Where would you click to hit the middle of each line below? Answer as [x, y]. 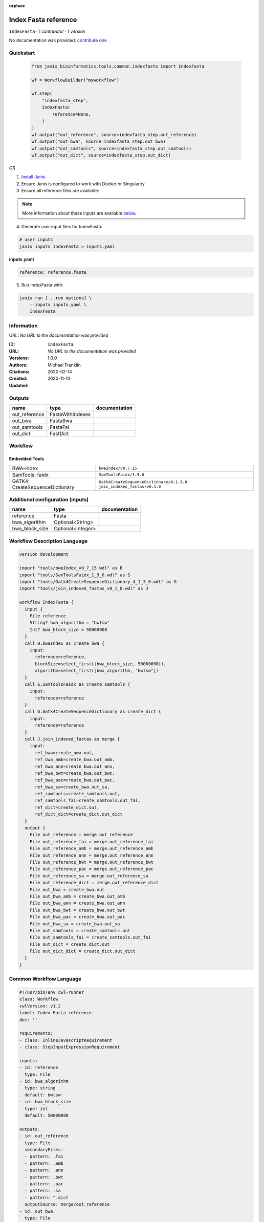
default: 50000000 [46, 1115]
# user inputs [36, 240]
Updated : [19, 385]
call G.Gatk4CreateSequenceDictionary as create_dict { [93, 712]
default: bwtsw [43, 1095]
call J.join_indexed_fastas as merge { [72, 739]
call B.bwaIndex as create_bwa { [65, 643]
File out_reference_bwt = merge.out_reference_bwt [91, 862]
